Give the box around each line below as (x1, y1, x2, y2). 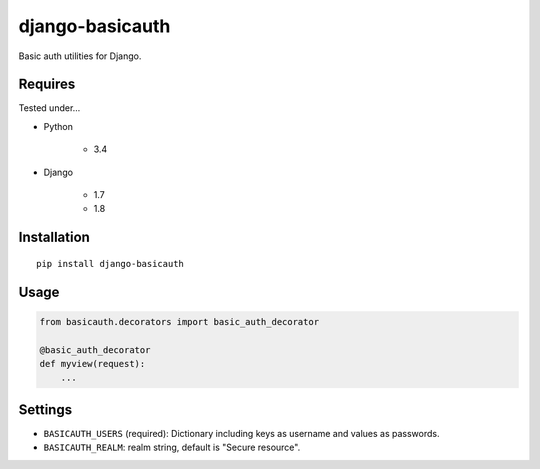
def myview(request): (39, 358, 146, 369)
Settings (18, 401, 73, 418)
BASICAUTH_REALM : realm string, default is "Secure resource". (43, 441, 301, 454)
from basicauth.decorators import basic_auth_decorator (39, 316, 320, 327)
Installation (18, 229, 90, 246)
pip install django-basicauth (36, 258, 185, 269)
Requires (18, 76, 76, 93)
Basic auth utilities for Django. (18, 50, 142, 62)
